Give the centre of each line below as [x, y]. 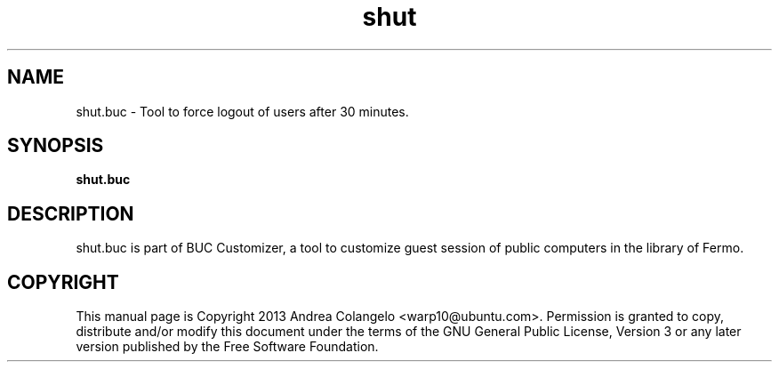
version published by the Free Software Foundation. [227, 347]
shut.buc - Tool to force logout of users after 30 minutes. [242, 111]
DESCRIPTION [71, 213]
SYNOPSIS [56, 146]
